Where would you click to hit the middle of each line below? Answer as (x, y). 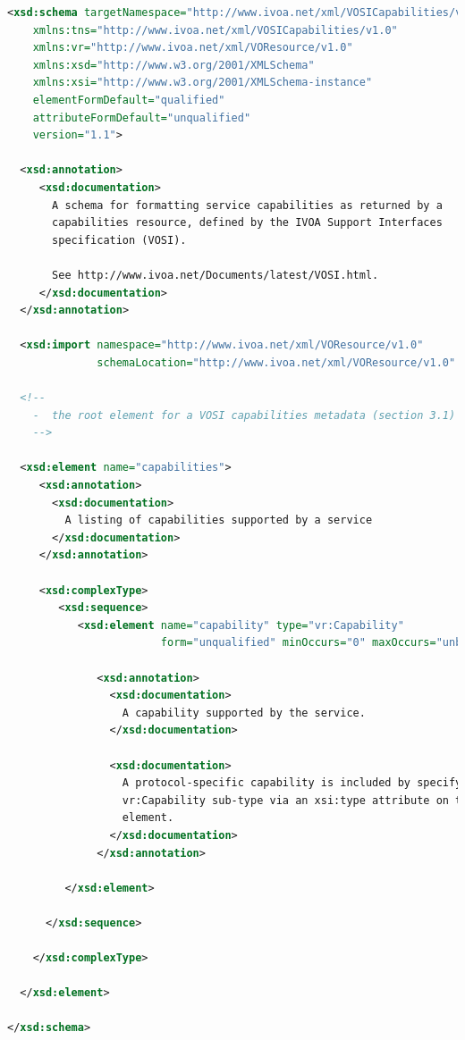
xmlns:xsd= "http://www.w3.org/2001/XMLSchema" (173, 65)
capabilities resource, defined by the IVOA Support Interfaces (247, 223)
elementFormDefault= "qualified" (129, 100)
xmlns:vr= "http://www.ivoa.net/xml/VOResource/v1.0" (193, 48)
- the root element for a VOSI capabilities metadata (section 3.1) (244, 415)
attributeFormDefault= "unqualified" (142, 117)
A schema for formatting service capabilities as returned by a (247, 205)
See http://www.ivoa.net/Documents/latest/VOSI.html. (216, 275)
